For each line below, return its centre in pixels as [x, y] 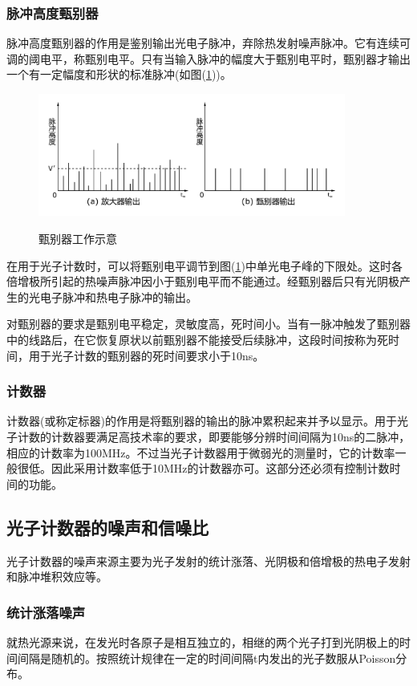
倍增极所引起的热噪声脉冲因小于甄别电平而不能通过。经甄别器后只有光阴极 [203, 281]
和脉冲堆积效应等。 [57, 576]
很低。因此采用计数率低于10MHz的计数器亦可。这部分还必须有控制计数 [203, 468]
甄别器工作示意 [78, 238]
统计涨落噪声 [46, 612]
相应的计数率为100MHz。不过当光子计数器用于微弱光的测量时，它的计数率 [201, 452]
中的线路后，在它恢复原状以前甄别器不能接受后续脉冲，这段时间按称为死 [197, 339]
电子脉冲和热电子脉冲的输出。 [118, 296]
